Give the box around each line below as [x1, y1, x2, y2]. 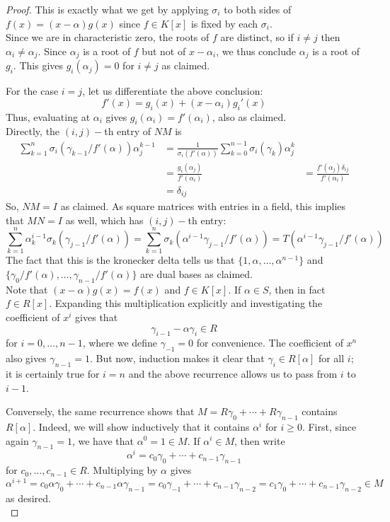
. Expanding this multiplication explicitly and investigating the [49, 296, 323, 311]
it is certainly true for [6, 366, 100, 381]
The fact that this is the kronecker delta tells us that [6, 253, 235, 267]
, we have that [71, 433, 134, 448]
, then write [234, 433, 285, 448]
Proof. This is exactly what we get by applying [6, 2, 209, 16]
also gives [6, 351, 47, 366]
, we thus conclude [216, 43, 297, 58]
